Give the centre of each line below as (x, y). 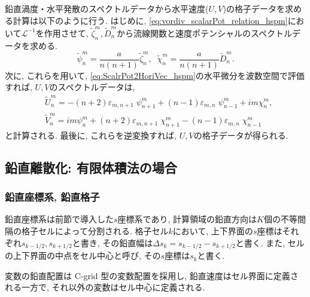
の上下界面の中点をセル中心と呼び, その (83, 255)
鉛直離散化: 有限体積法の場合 (91, 167)
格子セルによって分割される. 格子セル (95, 231)
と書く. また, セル (270, 242)
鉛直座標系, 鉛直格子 (52, 197)
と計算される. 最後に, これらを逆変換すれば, (91, 135)
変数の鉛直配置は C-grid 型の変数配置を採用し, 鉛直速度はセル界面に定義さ (152, 275)
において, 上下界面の (213, 231)
